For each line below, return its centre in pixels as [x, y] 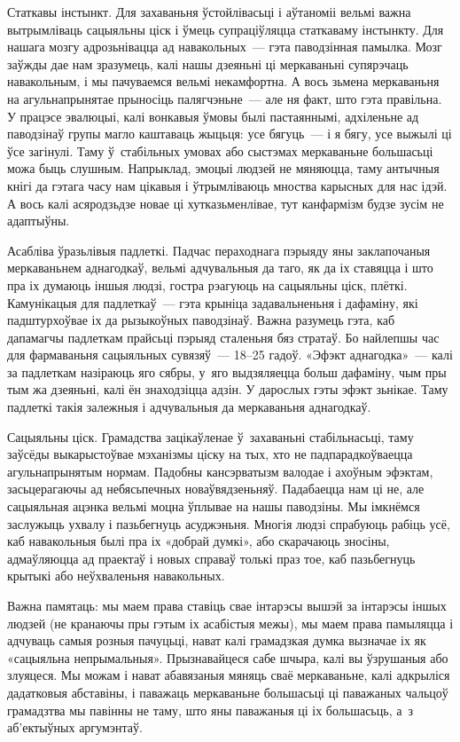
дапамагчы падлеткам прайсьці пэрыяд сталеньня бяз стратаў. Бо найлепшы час [223, 337]
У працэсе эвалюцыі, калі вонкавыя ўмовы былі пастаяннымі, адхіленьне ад [213, 116]
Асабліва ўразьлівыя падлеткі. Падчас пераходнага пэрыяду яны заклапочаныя [219, 250]
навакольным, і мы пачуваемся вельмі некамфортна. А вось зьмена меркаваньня [223, 81]
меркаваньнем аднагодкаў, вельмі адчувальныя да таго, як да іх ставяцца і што [220, 268]
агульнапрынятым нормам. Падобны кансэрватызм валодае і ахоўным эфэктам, [220, 471]
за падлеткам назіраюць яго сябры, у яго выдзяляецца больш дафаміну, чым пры [227, 371]
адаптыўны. [39, 221]
